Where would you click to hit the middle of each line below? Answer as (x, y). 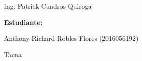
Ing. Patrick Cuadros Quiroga (48, 6)
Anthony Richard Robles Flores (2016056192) (71, 38)
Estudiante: (23, 22)
